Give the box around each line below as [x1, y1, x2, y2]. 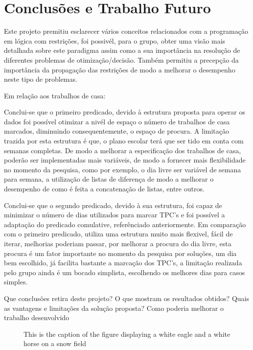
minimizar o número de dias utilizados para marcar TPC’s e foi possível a [4, 210, 225, 220]
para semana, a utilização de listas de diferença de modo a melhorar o [4, 174, 214, 184]
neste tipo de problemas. [4, 74, 77, 84]
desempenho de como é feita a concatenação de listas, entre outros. [4, 184, 205, 194]
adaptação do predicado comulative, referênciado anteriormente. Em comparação [4, 219, 246, 229]
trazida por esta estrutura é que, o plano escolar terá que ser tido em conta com [4, 136, 244, 146]
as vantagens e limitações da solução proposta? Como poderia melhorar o [4, 303, 224, 313]
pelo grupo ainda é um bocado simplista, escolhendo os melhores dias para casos [4, 267, 245, 277]
